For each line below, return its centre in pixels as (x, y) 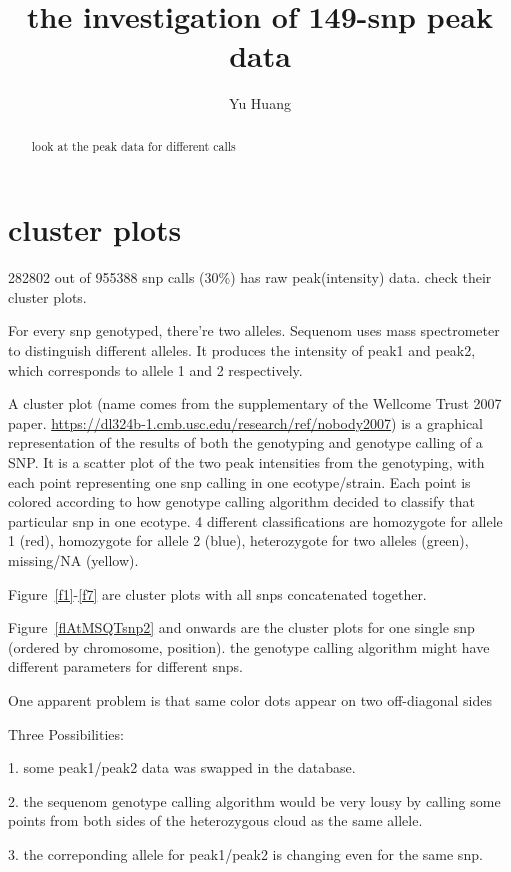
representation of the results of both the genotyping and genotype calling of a (245, 442)
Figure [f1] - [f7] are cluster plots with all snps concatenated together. (217, 593)
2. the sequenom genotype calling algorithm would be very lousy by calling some (254, 800)
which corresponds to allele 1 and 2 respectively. (155, 369)
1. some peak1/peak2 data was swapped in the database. (182, 767)
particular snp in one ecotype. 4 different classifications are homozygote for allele (255, 520)
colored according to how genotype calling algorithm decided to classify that (241, 501)
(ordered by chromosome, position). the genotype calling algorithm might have (249, 646)
